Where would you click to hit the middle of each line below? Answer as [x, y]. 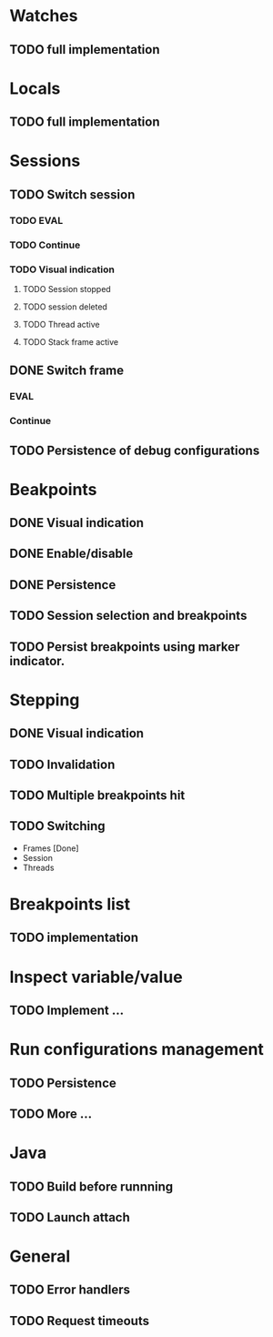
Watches [44, 16]
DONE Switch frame [67, 371]
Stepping [45, 699]
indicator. [37, 661]
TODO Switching [58, 826]
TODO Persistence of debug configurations [135, 450]
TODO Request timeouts [80, 1321]
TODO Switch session [72, 194]
